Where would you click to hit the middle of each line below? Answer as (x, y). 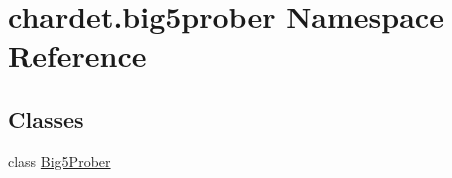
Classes (46, 118)
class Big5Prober (59, 160)
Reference (77, 55)
